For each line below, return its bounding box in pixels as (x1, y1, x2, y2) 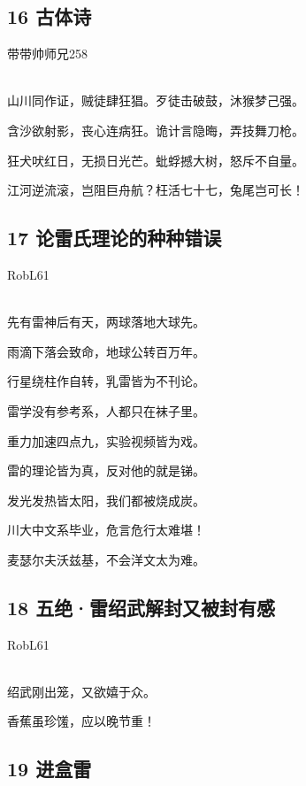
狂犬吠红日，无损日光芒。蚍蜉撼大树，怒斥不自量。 (7, 150, 304, 169)
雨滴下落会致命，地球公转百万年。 (7, 342, 205, 360)
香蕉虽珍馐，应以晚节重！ (7, 712, 156, 730)
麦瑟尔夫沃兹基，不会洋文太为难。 (7, 550, 205, 568)
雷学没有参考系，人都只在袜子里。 (7, 401, 205, 420)
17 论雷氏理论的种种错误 (7, 224, 222, 251)
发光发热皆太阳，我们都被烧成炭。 (7, 490, 205, 509)
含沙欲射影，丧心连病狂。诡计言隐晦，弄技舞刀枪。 (7, 120, 304, 139)
